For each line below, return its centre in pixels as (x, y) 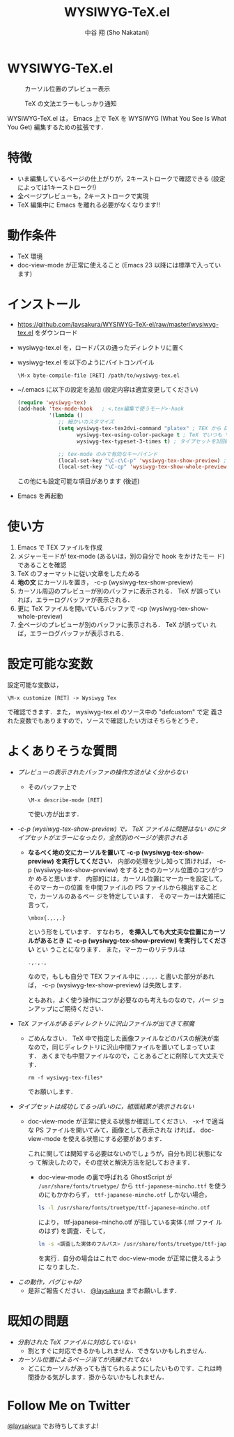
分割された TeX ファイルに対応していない (76, 1342)
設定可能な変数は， (35, 685)
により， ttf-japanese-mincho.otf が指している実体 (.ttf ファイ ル (130, 1222)
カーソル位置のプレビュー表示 (67, 89)
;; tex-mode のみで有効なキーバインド (108, 454)
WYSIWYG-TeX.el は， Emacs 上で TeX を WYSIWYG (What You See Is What (117, 118)
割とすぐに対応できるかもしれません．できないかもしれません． (119, 1350)
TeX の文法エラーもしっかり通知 (71, 103)
